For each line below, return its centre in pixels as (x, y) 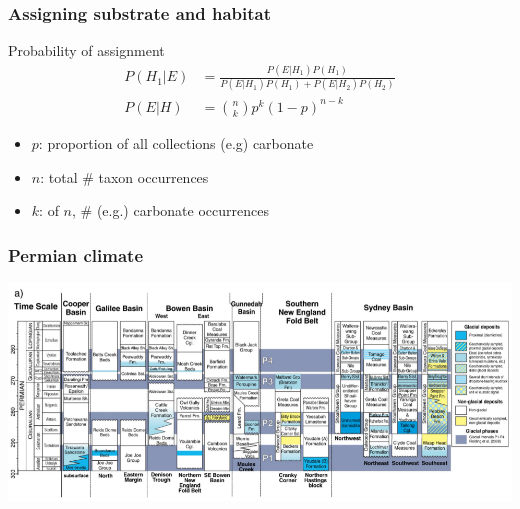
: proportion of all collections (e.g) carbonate (176, 143)
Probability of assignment (86, 50)
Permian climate (76, 254)
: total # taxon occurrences (124, 176)
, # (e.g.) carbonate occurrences (170, 210)
